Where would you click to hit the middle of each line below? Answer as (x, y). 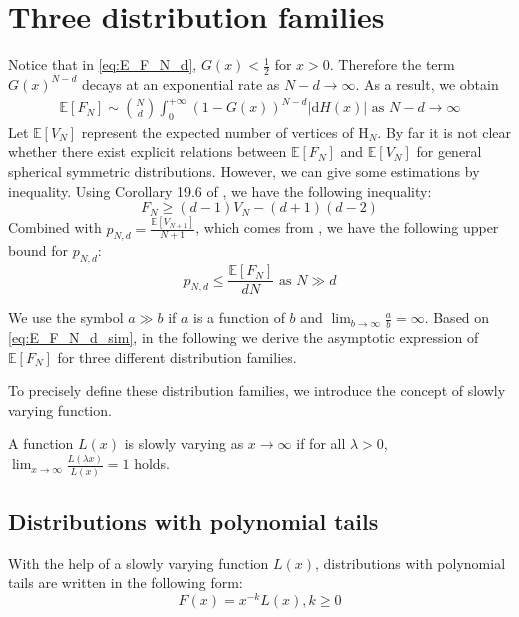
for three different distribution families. (177, 356)
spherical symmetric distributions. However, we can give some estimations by (244, 171)
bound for (38, 250)
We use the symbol (66, 317)
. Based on (457, 317)
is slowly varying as (184, 443)
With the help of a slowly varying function (138, 562)
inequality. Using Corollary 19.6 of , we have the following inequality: (220, 190)
